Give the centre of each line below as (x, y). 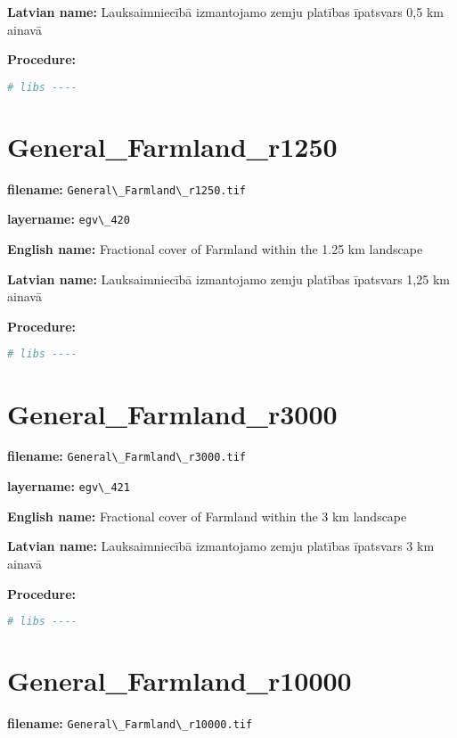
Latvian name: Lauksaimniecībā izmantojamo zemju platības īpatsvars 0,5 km (225, 12)
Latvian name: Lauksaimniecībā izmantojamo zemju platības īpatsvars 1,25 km (228, 279)
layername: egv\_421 (69, 486)
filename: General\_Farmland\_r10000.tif (130, 723)
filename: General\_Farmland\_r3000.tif (126, 456)
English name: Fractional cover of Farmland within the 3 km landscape (207, 516)
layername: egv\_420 (69, 219)
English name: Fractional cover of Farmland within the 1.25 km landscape (215, 249)
